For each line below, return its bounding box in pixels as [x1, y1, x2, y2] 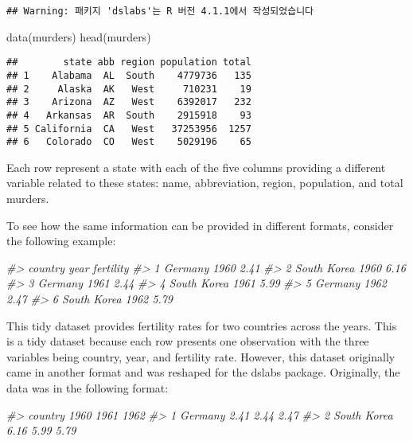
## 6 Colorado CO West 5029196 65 [6, 136, 251, 148]
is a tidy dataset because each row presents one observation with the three [6, 333, 369, 349]
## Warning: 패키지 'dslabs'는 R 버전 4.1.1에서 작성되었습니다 [6, 6, 314, 17]
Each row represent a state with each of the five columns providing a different [6, 158, 386, 175]
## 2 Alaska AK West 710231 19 [6, 83, 251, 95]
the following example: [6, 232, 116, 249]
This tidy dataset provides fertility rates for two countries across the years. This [6, 317, 397, 334]
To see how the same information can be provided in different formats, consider [6, 217, 394, 233]
